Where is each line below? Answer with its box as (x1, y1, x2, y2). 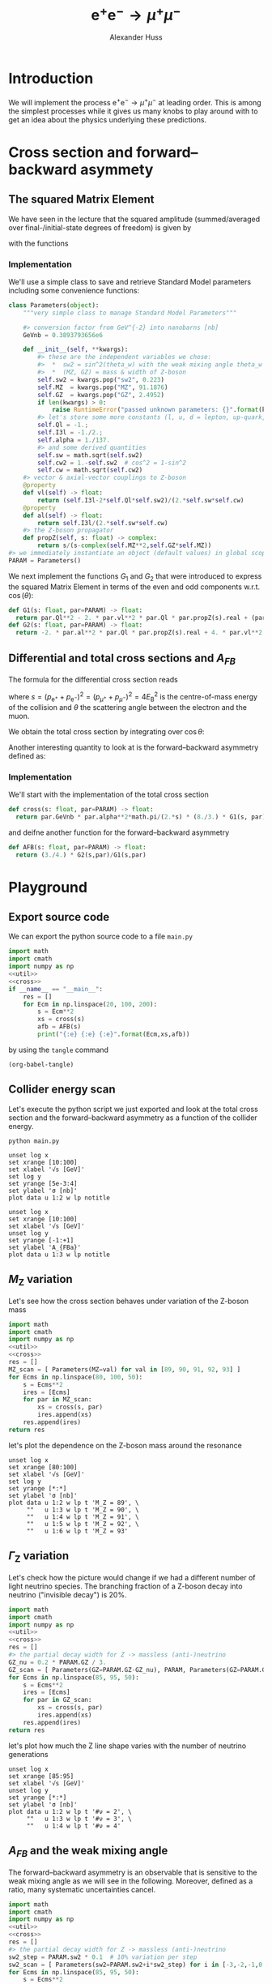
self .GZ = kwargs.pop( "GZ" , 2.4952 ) (37, 391, 164, 399)
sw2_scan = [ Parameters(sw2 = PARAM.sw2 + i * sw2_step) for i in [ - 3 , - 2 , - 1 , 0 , (8, 1960, 266, 1969)
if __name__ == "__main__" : (8, 985, 104, 993)
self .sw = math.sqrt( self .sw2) (37, 451, 143, 460)
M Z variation (8, 1272, 73, 1289)
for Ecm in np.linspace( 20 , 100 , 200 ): (23, 1000, 158, 1008)
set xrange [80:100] (8, 1463, 79, 1471)
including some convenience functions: (8, 285, 140, 295)
